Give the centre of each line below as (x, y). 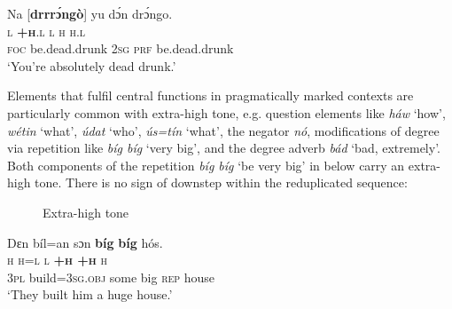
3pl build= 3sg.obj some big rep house (111, 277)
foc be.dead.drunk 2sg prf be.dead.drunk (121, 48)
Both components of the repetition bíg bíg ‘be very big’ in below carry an (206, 165)
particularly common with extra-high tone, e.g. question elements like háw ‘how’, (226, 112)
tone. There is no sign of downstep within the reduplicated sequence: (221, 182)
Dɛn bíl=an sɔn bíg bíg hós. (85, 242)
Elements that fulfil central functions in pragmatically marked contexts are (210, 95)
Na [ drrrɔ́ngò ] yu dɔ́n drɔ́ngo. (90, 13)
